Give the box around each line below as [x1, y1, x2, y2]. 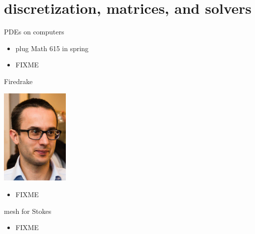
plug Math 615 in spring [15, 43, 89, 53]
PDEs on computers [4, 27, 64, 37]
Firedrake [4, 76, 33, 86]
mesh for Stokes [4, 205, 52, 216]
